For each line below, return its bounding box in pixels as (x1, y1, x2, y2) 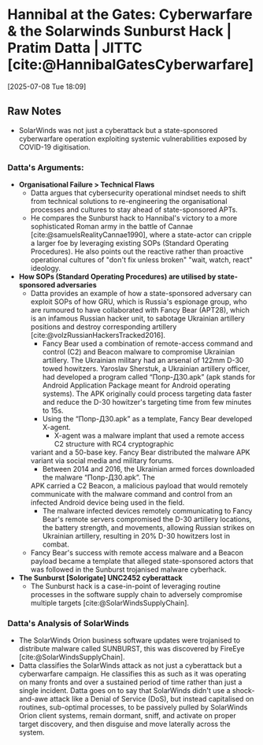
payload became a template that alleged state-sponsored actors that (30, 557, 254, 566)
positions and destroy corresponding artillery (30, 322, 177, 332)
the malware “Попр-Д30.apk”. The (42, 473, 155, 482)
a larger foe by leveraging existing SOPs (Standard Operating (30, 239, 229, 248)
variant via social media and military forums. (30, 456, 174, 465)
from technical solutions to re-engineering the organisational (30, 197, 228, 206)
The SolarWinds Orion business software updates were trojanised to (18, 636, 241, 645)
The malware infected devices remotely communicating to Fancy (42, 506, 253, 516)
